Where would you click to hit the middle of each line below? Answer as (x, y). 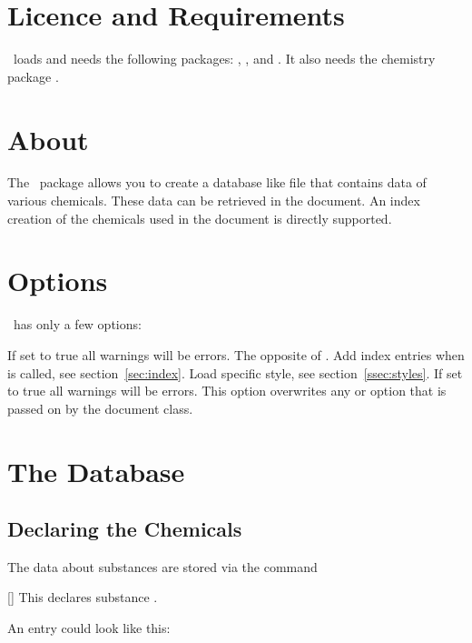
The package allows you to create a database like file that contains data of (217, 182)
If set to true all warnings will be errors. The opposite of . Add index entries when (236, 354)
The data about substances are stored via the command (162, 566)
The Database (96, 471)
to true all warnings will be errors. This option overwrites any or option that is (227, 391)
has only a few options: (77, 324)
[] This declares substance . (83, 597)
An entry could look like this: (89, 628)
